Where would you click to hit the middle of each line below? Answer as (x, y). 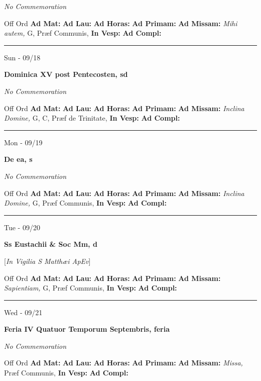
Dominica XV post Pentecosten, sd (66, 74)
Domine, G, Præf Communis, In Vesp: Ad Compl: (86, 203)
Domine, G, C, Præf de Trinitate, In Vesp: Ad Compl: (92, 118)
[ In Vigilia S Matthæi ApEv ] (47, 261)
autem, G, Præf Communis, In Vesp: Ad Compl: (83, 33)
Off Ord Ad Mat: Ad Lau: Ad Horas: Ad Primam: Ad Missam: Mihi (121, 23)
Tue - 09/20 (22, 227)
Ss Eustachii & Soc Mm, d (51, 244)
